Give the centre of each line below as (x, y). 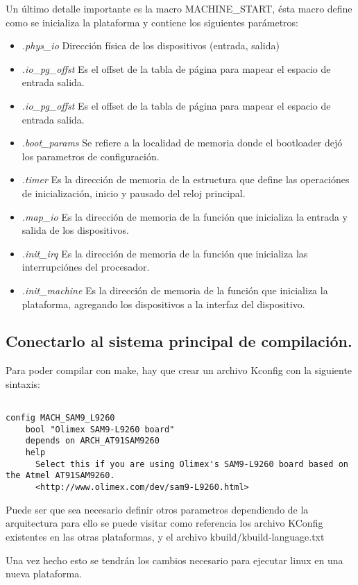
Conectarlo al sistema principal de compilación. (179, 341)
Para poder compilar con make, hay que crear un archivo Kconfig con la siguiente (179, 370)
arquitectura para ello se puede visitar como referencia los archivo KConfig (164, 523)
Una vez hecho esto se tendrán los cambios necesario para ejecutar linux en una (174, 560)
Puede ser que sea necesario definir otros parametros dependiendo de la (157, 509)
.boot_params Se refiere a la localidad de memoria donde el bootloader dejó (182, 143)
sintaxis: (23, 383)
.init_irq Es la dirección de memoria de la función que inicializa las (165, 253)
